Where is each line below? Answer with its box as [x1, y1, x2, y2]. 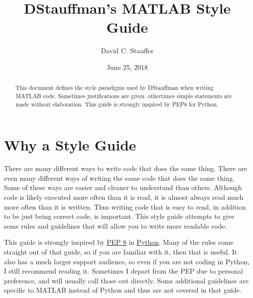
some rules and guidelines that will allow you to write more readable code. [4, 220, 227, 231]
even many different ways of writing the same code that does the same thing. [4, 172, 235, 183]
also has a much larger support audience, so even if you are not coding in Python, [4, 256, 250, 266]
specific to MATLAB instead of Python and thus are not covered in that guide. [4, 285, 242, 295]
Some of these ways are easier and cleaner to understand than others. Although [4, 182, 242, 192]
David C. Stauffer [101, 45, 154, 56]
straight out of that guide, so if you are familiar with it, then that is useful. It [4, 246, 237, 256]
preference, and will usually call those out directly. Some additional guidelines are [4, 275, 249, 285]
